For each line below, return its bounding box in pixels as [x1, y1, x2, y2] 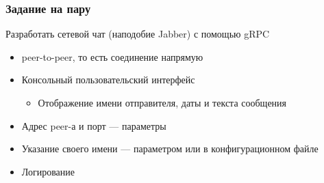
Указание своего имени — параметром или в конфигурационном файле [21, 141, 319, 156]
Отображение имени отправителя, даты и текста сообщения [38, 96, 287, 109]
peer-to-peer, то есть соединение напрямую [21, 49, 203, 64]
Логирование [21, 164, 75, 178]
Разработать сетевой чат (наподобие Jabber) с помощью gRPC [5, 27, 270, 41]
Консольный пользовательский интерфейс [21, 72, 195, 87]
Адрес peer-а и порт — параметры [21, 118, 166, 132]
